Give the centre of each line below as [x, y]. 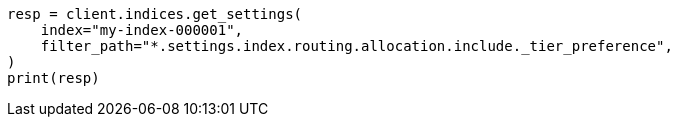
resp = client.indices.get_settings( [155, 14]
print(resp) [53, 78]
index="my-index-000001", [142, 30]
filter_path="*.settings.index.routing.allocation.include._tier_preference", [356, 46]
